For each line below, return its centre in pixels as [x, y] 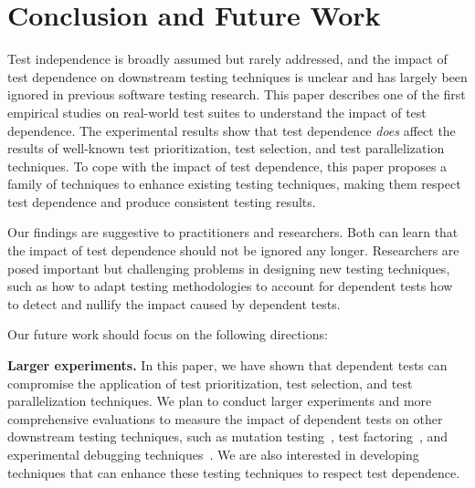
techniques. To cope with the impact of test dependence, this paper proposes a [227, 166]
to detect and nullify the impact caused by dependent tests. [174, 303]
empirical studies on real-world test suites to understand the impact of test [217, 112]
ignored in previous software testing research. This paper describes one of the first [237, 94]
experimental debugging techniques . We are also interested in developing [213, 454]
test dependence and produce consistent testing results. [162, 201]
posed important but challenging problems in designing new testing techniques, [229, 268]
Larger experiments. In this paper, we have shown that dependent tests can [227, 365]
